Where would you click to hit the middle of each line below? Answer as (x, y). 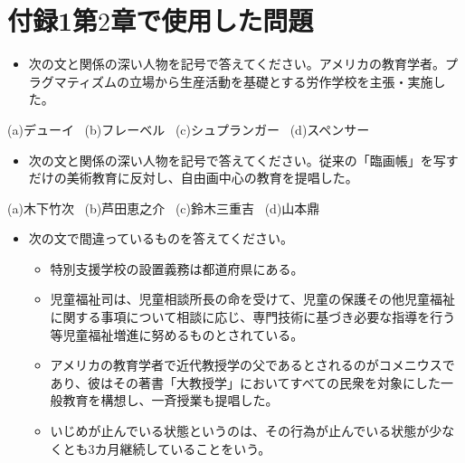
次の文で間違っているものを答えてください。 (161, 238)
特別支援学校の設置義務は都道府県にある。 (177, 268)
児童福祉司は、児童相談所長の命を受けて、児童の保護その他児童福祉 (252, 299)
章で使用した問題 (212, 20)
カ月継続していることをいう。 (183, 448)
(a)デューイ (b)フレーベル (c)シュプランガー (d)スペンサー (189, 129)
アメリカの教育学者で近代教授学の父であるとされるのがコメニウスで (252, 365)
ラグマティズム (72, 81)
